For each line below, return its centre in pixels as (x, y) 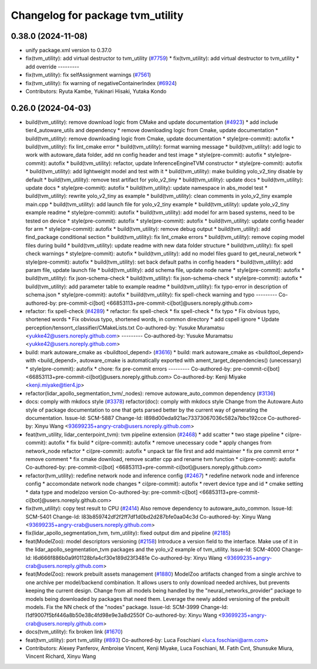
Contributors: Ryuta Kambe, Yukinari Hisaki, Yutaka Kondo (96, 92)
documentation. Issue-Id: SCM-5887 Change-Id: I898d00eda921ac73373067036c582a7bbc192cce (146, 418)
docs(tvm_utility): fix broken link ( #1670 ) (74, 632)
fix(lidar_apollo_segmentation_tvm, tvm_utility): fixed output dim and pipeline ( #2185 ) (128, 533)
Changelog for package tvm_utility (97, 15)
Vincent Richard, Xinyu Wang (61, 656)
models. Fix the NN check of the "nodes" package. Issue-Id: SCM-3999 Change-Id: (127, 607)
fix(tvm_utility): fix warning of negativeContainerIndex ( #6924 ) (101, 83)
